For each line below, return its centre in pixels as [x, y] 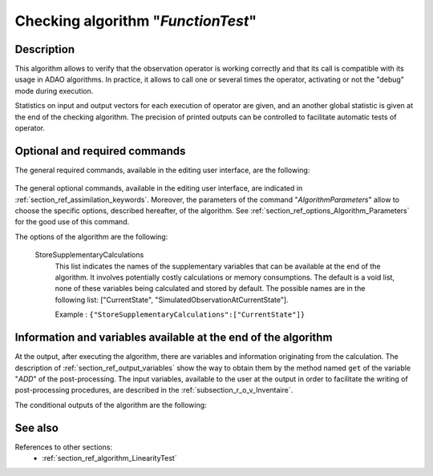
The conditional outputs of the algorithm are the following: [111, 405]
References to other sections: [63, 447]
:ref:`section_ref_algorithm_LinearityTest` [109, 458]
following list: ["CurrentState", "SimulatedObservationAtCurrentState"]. [172, 300]
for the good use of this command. [72, 222]
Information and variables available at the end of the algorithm [174, 338]
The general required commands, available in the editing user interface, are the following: [162, 170]
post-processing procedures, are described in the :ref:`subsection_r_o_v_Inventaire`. [154, 390]
